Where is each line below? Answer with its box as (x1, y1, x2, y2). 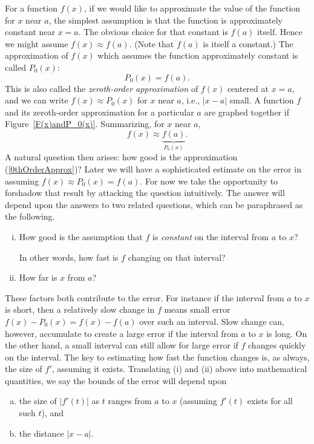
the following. (5, 210, 55, 223)
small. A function (229, 94, 294, 106)
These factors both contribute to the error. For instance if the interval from (5, 291, 284, 304)
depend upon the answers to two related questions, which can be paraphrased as (5, 198, 303, 211)
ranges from (108, 394, 152, 407)
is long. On (266, 327, 307, 339)
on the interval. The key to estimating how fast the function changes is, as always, (5, 350, 310, 363)
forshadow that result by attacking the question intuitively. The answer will (5, 186, 285, 199)
